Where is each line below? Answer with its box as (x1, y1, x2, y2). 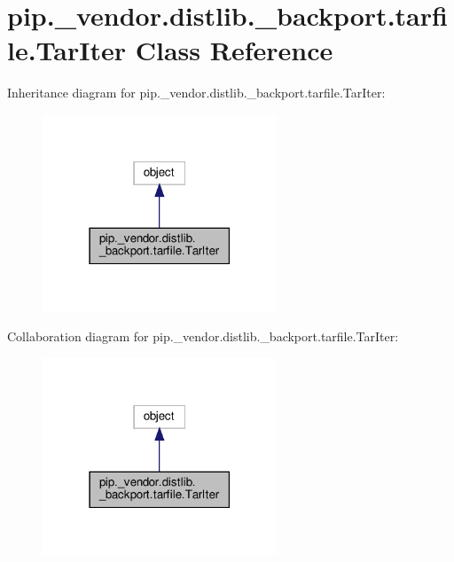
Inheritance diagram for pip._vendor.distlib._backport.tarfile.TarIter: (7, 83, 386, 102)
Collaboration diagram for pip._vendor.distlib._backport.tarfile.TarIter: (7, 326, 399, 345)
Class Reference (135, 32, 333, 68)
